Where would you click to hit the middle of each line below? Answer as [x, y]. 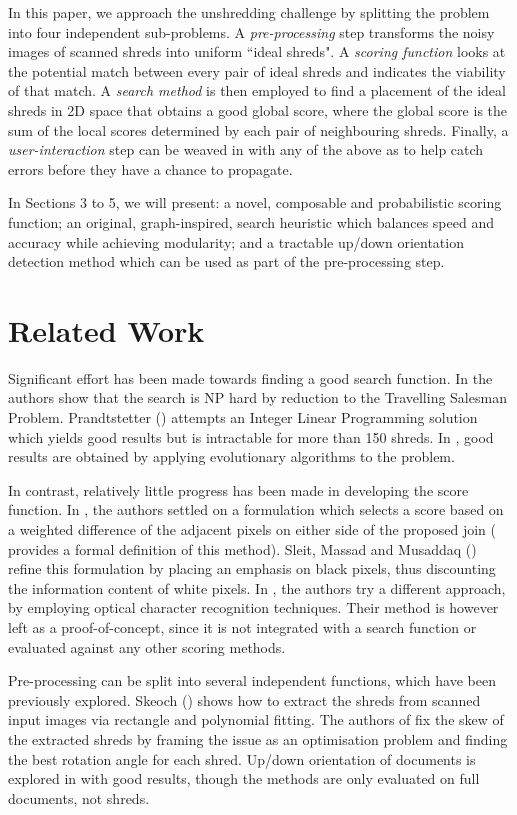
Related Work [106, 329]
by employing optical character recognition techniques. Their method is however [253, 607]
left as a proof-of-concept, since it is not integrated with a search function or [242, 626]
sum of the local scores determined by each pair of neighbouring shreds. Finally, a [258, 129]
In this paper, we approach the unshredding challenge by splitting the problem [249, 12]
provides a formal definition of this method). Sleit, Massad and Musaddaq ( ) [242, 548]
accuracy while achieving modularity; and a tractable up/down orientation [236, 241]
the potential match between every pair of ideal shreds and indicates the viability [257, 70]
